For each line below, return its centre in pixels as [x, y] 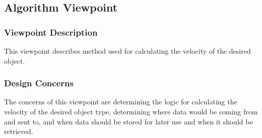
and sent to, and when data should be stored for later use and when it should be [128, 121]
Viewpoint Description [51, 32]
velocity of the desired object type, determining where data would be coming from [131, 111]
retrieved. [19, 131]
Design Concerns [39, 83]
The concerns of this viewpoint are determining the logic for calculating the [121, 102]
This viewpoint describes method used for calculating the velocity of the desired [127, 51]
